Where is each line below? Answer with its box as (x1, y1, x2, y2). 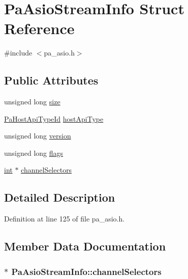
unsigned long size (4, 96, 60, 107)
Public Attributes (4, 72, 99, 88)
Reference (4, 18, 75, 39)
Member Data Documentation (4, 238, 166, 254)
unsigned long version (4, 130, 71, 141)
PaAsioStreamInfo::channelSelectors (11, 265, 162, 277)
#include (4, 47, 33, 58)
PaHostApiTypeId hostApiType (4, 113, 104, 124)
